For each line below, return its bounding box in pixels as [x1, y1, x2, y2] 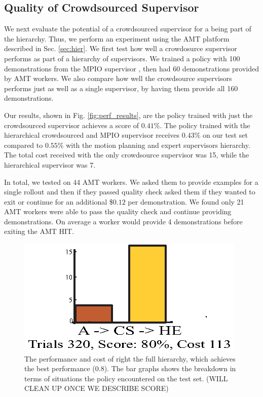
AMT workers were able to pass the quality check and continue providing [4, 206, 232, 217]
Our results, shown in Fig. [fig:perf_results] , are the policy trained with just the [4, 109, 253, 120]
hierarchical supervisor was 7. [4, 159, 96, 170]
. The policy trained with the [160, 120, 250, 130]
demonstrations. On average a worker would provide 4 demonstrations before [4, 216, 243, 226]
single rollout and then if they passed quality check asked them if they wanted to [4, 186, 255, 197]
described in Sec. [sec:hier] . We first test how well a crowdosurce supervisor [4, 43, 237, 54]
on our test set [203, 130, 248, 140]
